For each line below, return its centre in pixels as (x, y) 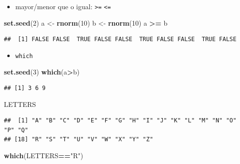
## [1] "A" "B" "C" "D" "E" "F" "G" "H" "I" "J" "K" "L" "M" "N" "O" (120, 121)
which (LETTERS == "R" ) (44, 156)
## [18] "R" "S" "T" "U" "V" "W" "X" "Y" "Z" (79, 140)
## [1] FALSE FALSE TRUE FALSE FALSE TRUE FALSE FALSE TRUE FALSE (120, 39)
